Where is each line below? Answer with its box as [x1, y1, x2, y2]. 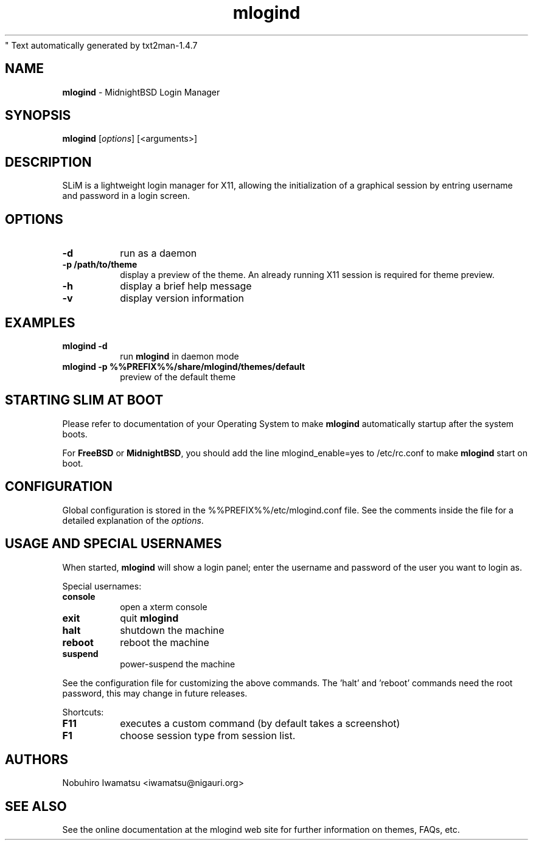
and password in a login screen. [62, 190, 190, 201]
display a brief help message [120, 280, 252, 293]
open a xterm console [120, 601, 207, 612]
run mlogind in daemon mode [120, 350, 239, 361]
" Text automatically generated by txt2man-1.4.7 [5, 40, 198, 50]
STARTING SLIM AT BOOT [5, 392, 164, 408]
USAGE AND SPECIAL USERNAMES [5, 536, 222, 552]
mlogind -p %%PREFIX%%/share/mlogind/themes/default [62, 361, 305, 372]
